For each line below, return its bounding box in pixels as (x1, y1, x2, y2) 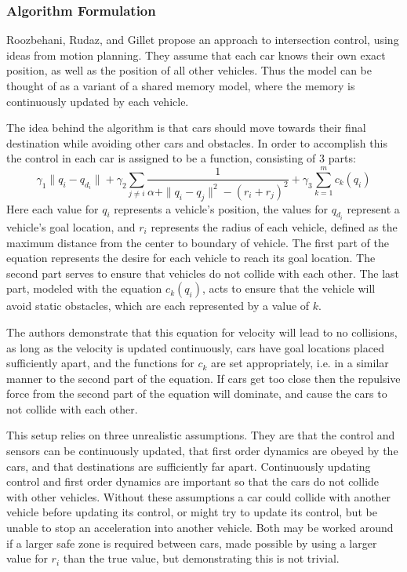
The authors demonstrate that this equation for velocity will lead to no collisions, (6, 323, 398, 340)
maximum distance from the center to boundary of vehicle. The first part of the (6, 234, 390, 250)
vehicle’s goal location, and (6, 218, 136, 235)
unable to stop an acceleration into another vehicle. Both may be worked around (6, 519, 394, 536)
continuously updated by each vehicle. (6, 93, 189, 109)
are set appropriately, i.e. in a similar (211, 355, 389, 371)
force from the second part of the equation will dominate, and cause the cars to (6, 385, 387, 402)
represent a (347, 200, 400, 217)
